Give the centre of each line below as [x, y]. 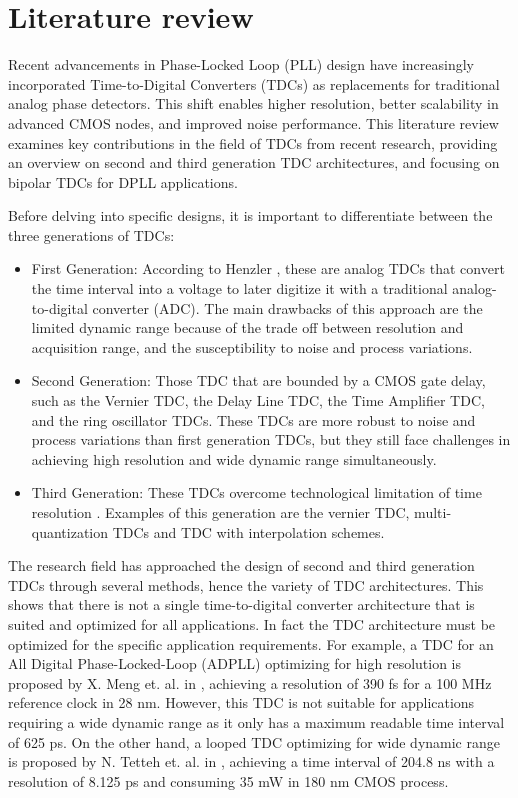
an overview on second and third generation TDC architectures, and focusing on [254, 162]
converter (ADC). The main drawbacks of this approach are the [287, 307]
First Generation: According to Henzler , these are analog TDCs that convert [268, 268]
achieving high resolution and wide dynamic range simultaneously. [234, 458]
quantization [70, 531]
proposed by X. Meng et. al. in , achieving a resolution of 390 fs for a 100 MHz [250, 682]
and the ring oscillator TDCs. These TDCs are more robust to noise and [253, 419]
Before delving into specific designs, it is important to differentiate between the [250, 215]
